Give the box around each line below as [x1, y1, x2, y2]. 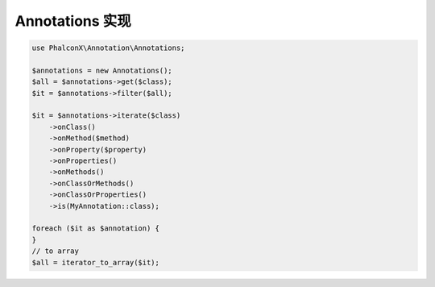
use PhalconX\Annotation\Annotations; [31, 44, 185, 52]
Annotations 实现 [14, 12, 132, 30]
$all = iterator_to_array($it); [31, 258, 160, 267]
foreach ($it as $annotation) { [31, 224, 160, 233]
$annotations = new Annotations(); [31, 65, 172, 75]
